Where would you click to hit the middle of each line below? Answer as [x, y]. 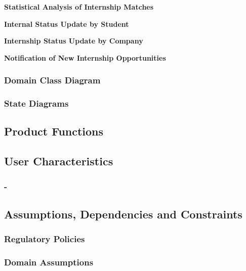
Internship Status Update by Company [74, 41]
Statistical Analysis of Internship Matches [79, 7]
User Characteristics [59, 161]
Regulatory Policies [45, 239]
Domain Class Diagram [52, 80]
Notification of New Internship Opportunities [85, 57]
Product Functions [54, 131]
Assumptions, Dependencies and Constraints [123, 214]
